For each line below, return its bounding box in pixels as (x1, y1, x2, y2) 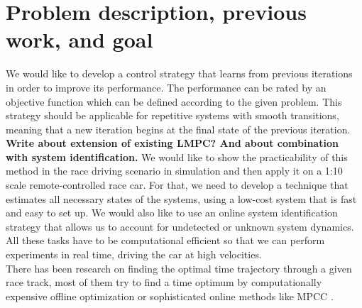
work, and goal (6, 25, 153, 54)
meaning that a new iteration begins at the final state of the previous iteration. (6, 121, 351, 136)
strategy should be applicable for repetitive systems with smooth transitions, (6, 108, 339, 123)
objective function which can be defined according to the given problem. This (6, 94, 342, 109)
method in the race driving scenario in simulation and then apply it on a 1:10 (6, 163, 343, 178)
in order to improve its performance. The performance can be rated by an (6, 79, 327, 94)
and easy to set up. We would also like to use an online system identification (6, 205, 338, 220)
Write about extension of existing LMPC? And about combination (6, 136, 339, 150)
